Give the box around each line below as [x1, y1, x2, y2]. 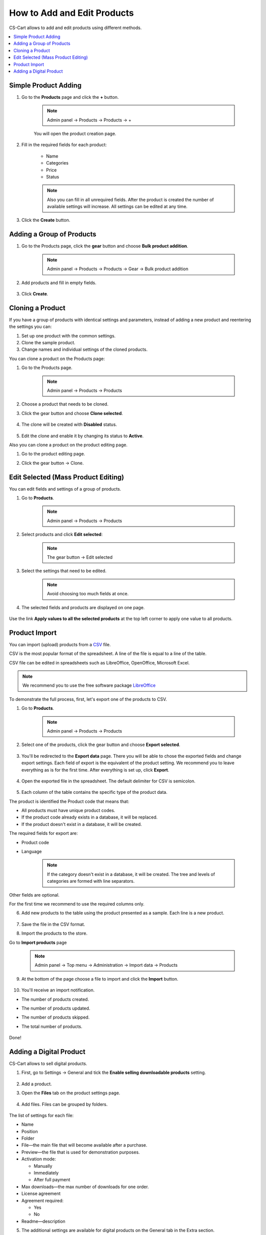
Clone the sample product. [21, 340, 76, 346]
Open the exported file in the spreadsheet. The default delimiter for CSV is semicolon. [21, 778, 196, 784]
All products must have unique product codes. [21, 808, 115, 814]
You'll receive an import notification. [21, 987, 95, 993]
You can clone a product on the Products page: [9, 356, 105, 362]
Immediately [33, 1170, 59, 1176]
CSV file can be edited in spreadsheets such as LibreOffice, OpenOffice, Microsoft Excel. [9, 659, 190, 665]
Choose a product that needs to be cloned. [21, 401, 108, 407]
